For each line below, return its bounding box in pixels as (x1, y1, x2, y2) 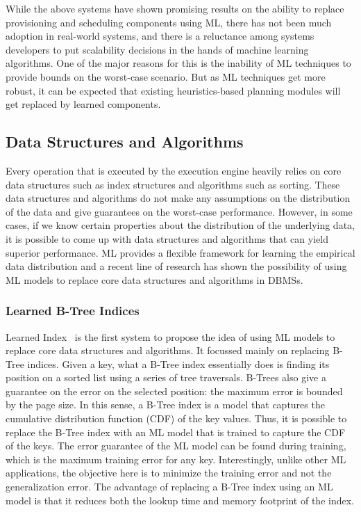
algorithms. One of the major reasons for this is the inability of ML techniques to (6, 56, 351, 70)
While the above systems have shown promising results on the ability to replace (6, 1, 344, 15)
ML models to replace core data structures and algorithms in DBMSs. (6, 272, 303, 287)
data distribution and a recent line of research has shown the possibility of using (6, 259, 347, 273)
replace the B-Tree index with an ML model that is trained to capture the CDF (6, 424, 346, 439)
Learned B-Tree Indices (6, 302, 140, 319)
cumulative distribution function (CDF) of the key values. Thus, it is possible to (6, 411, 347, 426)
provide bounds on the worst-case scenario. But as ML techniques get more (6, 69, 326, 83)
